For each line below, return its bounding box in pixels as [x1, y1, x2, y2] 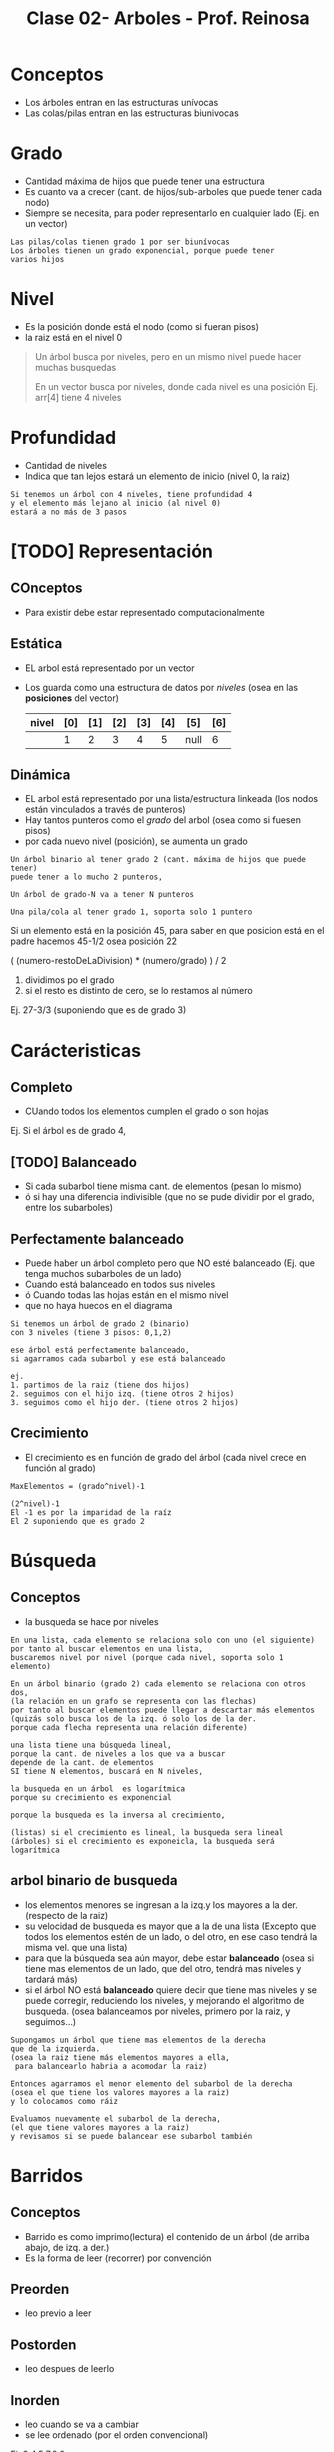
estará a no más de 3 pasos [10, 507, 128, 517]
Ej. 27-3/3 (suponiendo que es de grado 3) [10, 1004, 187, 1016]
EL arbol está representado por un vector [24, 662, 195, 674]
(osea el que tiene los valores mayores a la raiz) [10, 2087, 230, 2097]
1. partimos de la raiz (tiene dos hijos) [10, 1380, 190, 1390]
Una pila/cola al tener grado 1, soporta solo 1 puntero [10, 907, 253, 917]
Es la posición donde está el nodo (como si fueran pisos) [24, 320, 260, 332]
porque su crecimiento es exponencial [10, 1792, 172, 1802]
